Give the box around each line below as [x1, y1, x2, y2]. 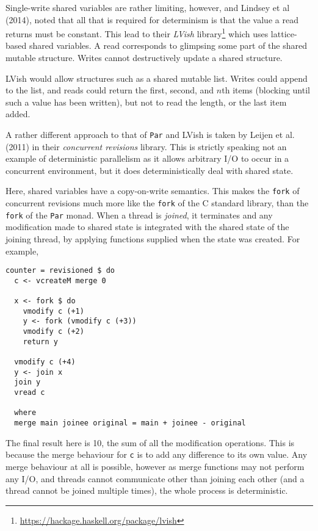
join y [14, 378, 41, 387]
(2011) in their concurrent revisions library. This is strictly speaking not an [5, 140, 287, 153]
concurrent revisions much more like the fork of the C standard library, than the [5, 197, 309, 209]
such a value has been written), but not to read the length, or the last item [5, 95, 287, 108]
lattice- [270, 27, 297, 40]
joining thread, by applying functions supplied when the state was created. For [5, 233, 300, 245]
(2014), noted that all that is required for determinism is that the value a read [5, 13, 298, 26]
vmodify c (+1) [23, 306, 84, 316]
